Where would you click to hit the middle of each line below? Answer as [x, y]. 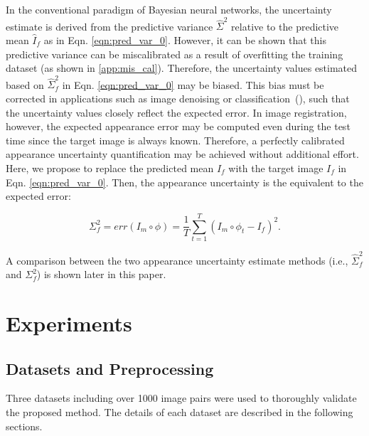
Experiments [69, 323]
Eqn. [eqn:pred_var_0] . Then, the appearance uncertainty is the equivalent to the [184, 182]
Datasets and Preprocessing [110, 368]
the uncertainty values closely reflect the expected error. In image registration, [176, 112]
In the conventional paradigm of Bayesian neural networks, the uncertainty [169, 9]
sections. [24, 426]
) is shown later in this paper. [101, 274]
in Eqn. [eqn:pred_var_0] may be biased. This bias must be [193, 84]
